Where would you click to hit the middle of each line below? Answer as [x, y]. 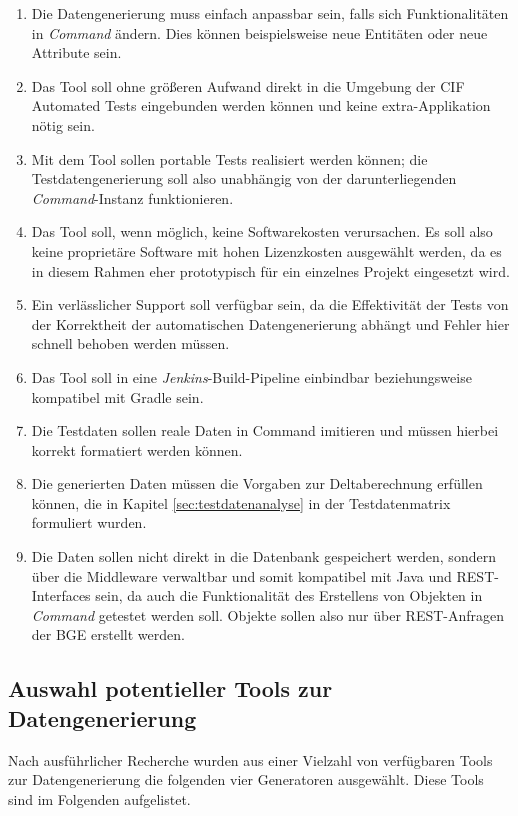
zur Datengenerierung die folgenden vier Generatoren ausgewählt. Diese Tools [246, 779]
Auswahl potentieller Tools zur [170, 688]
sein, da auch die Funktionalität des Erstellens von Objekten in [289, 595]
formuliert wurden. [89, 522]
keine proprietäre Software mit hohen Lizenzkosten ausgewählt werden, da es [266, 250]
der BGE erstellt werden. [108, 634]
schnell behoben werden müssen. [130, 343]
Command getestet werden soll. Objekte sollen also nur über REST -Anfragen [268, 614]
